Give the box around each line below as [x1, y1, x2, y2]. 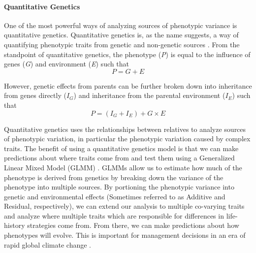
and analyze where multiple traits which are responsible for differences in [4, 210, 224, 221]
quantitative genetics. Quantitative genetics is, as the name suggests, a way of [4, 30, 239, 40]
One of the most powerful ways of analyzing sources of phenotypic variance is [4, 20, 237, 30]
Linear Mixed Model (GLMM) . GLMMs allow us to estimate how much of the [4, 162, 242, 172]
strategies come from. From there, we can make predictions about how [27, 220, 239, 230]
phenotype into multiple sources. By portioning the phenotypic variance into [4, 182, 234, 192]
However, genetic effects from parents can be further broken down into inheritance [4, 80, 252, 91]
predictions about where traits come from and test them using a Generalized [4, 153, 235, 163]
